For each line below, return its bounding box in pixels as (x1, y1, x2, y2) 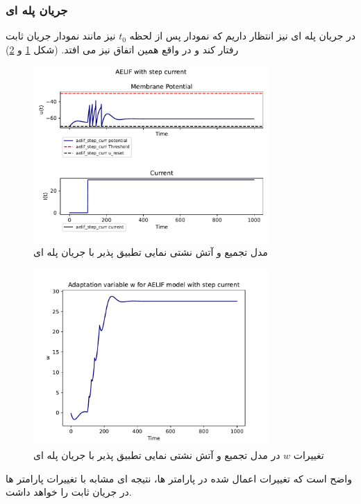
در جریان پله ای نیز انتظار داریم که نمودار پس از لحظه (129, 28, 355, 43)
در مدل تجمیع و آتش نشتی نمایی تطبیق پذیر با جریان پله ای (33, 447, 280, 462)
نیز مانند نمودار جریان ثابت (6, 28, 116, 43)
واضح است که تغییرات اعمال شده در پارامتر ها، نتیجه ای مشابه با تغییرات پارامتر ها (6, 471, 352, 485)
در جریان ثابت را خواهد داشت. (6, 485, 132, 499)
